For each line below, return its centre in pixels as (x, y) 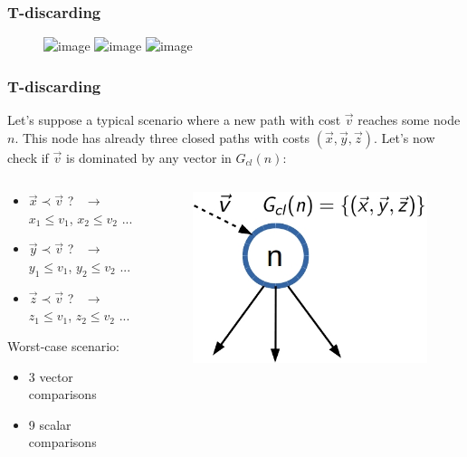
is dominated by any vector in (148, 157)
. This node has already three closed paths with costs (162, 137)
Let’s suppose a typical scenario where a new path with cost (174, 120)
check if (28, 157)
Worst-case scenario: (63, 345)
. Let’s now (405, 137)
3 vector (51, 376)
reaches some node (409, 120)
